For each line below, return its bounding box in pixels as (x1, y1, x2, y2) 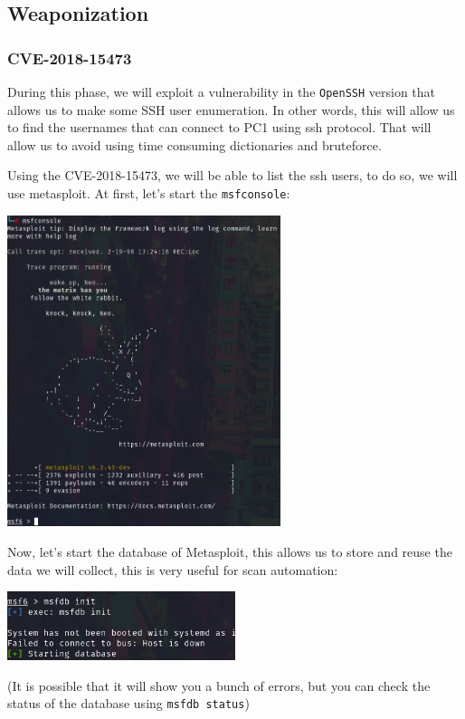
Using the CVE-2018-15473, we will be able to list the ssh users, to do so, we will (7, 166, 458, 185)
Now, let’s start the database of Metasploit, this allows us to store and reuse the (7, 542, 452, 561)
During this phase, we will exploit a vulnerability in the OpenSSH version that (7, 82, 436, 101)
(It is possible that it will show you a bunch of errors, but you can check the (7, 676, 431, 695)
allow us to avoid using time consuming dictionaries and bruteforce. (7, 135, 382, 154)
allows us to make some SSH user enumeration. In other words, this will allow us (7, 100, 455, 119)
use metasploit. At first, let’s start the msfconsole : (7, 184, 290, 203)
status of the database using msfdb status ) (7, 694, 250, 713)
